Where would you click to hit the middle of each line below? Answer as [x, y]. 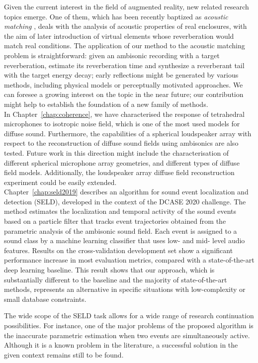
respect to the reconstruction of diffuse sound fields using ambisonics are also [121, 143]
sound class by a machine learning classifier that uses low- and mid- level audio [125, 240]
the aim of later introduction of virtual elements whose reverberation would [119, 36]
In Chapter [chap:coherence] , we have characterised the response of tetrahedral [124, 114]
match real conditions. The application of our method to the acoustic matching [125, 45]
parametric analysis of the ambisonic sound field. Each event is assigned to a [121, 230]
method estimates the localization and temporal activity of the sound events [120, 211]
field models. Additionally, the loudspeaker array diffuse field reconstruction [119, 172]
